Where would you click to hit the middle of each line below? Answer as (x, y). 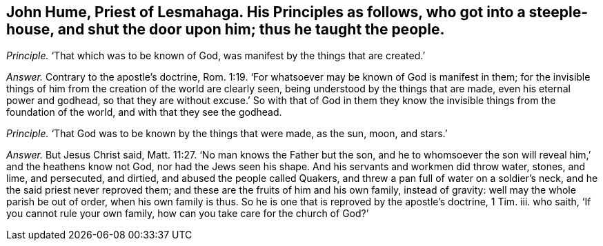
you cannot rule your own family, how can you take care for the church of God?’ (188, 214)
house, (30, 29)
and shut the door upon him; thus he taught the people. (251, 29)
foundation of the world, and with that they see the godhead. (144, 112)
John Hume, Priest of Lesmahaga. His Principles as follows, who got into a (266, 12)
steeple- (558, 12)
